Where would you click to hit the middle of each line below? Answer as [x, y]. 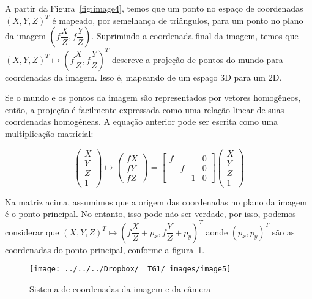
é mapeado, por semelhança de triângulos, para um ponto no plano [178, 20]
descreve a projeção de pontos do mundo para [197, 59]
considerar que [32, 231]
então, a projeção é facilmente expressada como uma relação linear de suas [145, 109]
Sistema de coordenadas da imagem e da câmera [120, 288]
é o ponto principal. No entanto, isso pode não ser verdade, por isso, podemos [150, 214]
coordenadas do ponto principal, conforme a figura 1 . [105, 249]
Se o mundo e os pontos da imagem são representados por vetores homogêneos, [153, 98]
